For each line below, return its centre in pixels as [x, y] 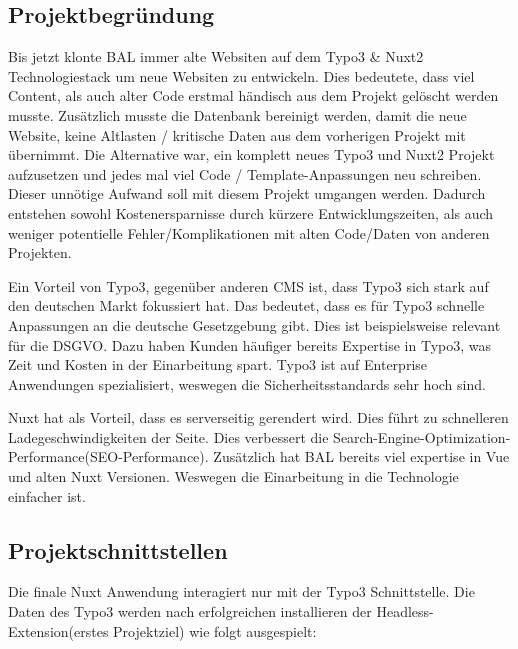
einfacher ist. [47, 495]
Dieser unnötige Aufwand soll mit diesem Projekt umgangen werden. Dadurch [247, 193]
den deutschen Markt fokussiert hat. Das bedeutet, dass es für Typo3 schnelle [246, 305]
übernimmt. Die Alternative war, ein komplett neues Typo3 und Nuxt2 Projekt [251, 154]
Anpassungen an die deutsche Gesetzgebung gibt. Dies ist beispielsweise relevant [254, 324]
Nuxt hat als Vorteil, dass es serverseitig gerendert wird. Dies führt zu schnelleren [258, 417]
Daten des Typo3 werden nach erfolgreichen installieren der [190, 611]
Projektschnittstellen [118, 549]
